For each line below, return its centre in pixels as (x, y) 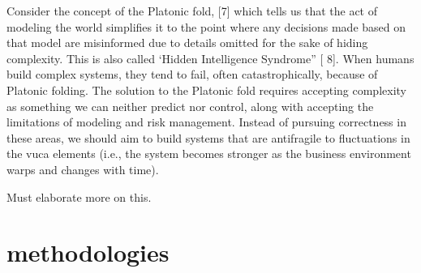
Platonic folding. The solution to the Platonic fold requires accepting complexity (206, 90)
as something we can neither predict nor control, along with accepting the (190, 106)
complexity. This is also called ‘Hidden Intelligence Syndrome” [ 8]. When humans (210, 58)
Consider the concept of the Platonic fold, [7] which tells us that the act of (192, 11)
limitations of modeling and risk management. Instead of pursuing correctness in (206, 122)
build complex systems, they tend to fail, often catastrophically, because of (192, 74)
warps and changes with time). (83, 169)
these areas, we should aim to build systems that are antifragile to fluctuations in (208, 137)
